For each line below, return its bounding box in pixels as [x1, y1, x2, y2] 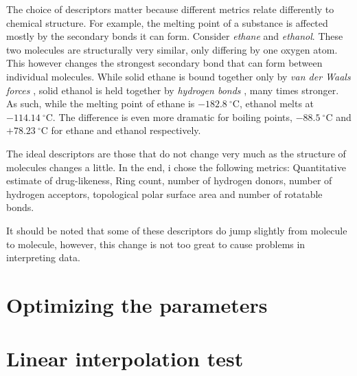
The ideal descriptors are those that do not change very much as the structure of [6, 146, 346, 160]
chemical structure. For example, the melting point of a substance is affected [6, 15, 328, 30]
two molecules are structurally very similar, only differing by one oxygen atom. [6, 42, 338, 56]
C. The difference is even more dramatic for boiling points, [45, 109, 292, 124]
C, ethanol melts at [232, 96, 314, 111]
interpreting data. [6, 250, 80, 265]
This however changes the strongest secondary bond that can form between [6, 56, 323, 70]
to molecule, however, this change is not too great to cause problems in [6, 236, 306, 251]
